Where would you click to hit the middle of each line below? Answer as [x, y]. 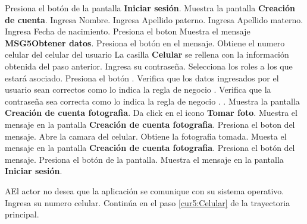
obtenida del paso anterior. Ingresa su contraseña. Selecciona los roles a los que [149, 66]
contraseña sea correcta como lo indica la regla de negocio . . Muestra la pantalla [152, 101]
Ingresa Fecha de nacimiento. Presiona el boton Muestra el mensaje [128, 31]
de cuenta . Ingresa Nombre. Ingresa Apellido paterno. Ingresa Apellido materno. [154, 19]
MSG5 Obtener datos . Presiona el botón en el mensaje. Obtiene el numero [145, 42]
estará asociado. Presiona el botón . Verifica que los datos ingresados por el [142, 78]
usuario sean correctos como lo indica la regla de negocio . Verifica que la [138, 89]
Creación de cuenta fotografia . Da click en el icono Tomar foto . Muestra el [151, 113]
